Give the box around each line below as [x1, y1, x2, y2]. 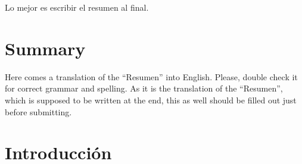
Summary [5, 36, 86, 60]
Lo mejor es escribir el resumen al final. [5, 1, 149, 13]
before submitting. [5, 105, 72, 118]
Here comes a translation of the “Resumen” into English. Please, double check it [5, 70, 298, 83]
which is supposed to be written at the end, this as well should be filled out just [5, 93, 297, 106]
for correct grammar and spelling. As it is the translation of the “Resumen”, [5, 82, 283, 94]
